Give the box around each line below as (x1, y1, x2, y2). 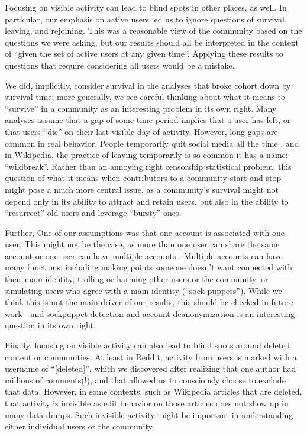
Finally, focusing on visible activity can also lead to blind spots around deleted (5, 339, 290, 351)
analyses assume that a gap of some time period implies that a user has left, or (5, 114, 291, 126)
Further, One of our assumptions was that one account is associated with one (5, 226, 285, 238)
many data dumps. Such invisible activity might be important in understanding (5, 408, 293, 421)
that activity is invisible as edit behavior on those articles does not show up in (5, 397, 289, 409)
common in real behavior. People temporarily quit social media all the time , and (5, 137, 299, 149)
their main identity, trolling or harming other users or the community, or (5, 273, 269, 285)
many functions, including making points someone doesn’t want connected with (5, 261, 293, 273)
